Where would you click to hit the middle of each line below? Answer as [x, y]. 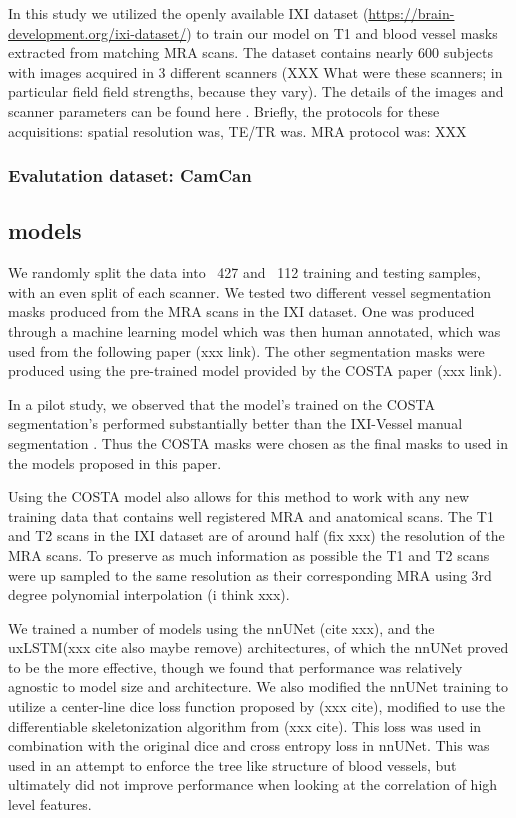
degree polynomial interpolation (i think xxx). [149, 594]
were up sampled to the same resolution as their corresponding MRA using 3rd [250, 574]
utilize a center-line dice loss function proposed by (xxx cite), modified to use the [256, 706]
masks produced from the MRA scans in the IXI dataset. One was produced [241, 311]
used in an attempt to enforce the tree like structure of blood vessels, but [232, 764]
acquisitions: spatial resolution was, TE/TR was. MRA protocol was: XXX [237, 130]
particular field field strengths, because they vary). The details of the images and [256, 91]
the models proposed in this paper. [115, 462]
